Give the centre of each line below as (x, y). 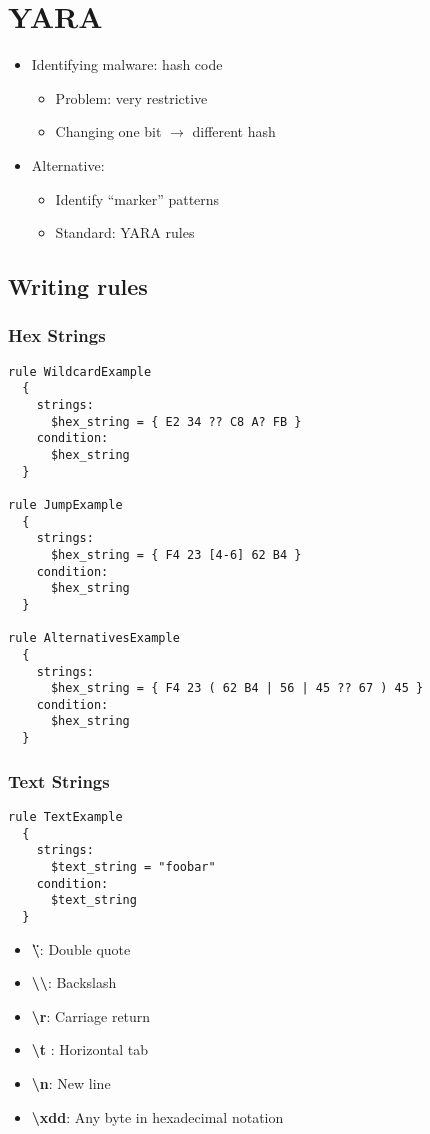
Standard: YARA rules (125, 232)
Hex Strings (57, 335)
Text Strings (59, 780)
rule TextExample (65, 817)
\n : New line (71, 1082)
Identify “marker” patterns (137, 198)
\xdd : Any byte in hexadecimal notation (157, 1116)
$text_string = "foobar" (133, 866)
